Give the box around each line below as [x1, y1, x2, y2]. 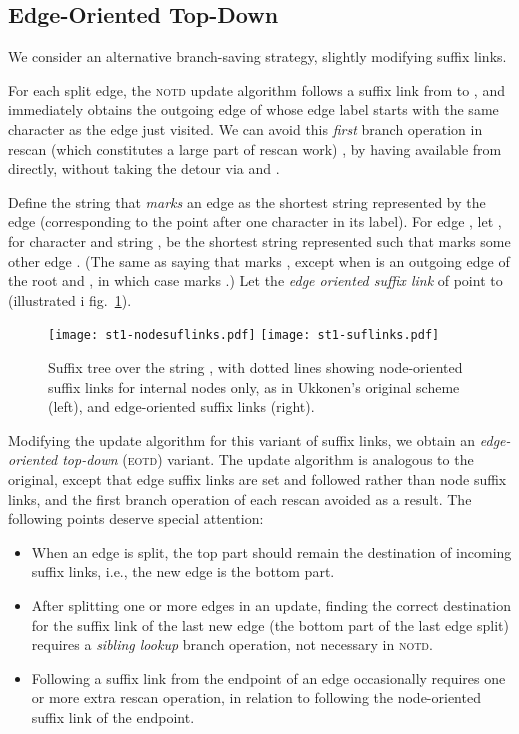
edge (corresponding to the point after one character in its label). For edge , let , [8, 211, 502, 232]
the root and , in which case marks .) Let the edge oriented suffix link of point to [8, 270, 503, 291]
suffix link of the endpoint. [31, 706, 195, 727]
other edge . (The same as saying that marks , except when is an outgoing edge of [8, 250, 510, 271]
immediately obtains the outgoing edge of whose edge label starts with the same [8, 99, 499, 120]
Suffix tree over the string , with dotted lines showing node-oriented [48, 356, 463, 377]
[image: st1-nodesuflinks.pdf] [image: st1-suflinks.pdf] [48, 328, 440, 343]
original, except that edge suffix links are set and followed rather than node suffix [8, 468, 507, 489]
